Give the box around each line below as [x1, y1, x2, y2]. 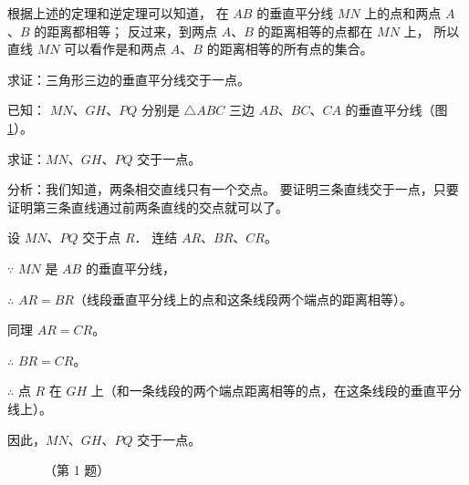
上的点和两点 [364, 4, 442, 22]
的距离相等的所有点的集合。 [206, 39, 373, 58]
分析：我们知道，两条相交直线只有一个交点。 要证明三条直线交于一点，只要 [7, 180, 459, 199]
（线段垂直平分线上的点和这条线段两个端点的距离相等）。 [73, 289, 412, 308]
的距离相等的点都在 [257, 21, 373, 40]
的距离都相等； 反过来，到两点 [34, 21, 217, 40]
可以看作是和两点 [64, 39, 167, 58]
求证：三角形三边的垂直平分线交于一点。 [7, 69, 250, 88]
